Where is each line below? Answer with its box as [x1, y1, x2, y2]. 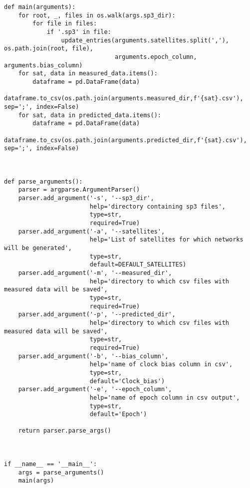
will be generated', [4, 244, 72, 252]
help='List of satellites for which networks [89, 236, 244, 244]
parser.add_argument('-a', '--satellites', [18, 228, 165, 235]
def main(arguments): [4, 3, 76, 10]
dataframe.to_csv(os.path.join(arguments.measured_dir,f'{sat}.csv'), [4, 95, 244, 102]
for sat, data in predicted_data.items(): [18, 111, 161, 119]
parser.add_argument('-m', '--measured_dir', [18, 269, 172, 276]
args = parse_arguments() [18, 469, 104, 476]
